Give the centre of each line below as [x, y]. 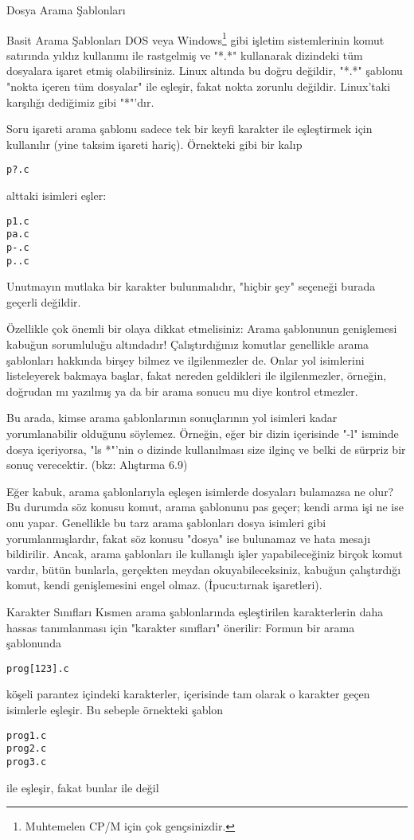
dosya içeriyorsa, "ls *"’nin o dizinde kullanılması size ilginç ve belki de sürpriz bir [206, 449]
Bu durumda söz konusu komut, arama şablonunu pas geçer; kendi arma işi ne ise [205, 507]
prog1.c [27, 735]
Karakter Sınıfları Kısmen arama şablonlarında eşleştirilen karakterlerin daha [195, 611]
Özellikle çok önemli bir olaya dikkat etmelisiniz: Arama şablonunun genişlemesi [202, 328]
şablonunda [34, 643]
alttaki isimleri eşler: [57, 195]
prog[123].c [38, 668]
